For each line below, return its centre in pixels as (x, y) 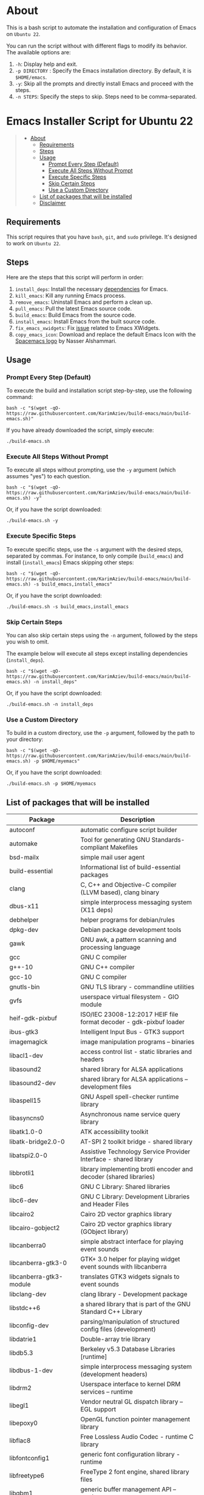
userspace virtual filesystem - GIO (130, 997)
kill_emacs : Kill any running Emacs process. (70, 295)
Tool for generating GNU (115, 840)
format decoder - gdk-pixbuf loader (133, 1022)
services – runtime (107, 1392)
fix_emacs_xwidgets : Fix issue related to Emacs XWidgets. (87, 328)
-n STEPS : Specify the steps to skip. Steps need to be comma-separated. (106, 96)
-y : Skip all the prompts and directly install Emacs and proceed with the (104, 84)
